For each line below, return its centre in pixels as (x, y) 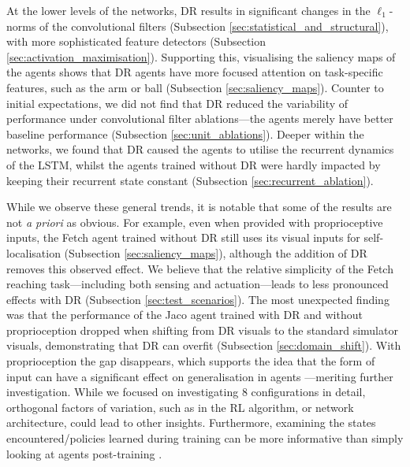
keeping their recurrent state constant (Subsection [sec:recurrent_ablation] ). (190, 180)
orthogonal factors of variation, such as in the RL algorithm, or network (180, 407)
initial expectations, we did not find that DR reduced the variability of (177, 103)
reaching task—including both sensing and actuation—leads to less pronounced (198, 284)
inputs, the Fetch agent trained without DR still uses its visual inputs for (183, 237)
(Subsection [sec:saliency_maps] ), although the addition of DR (216, 252)
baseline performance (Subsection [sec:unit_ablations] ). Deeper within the (185, 133)
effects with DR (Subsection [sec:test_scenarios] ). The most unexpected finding (198, 299)
